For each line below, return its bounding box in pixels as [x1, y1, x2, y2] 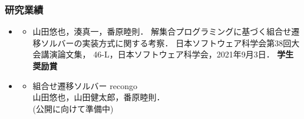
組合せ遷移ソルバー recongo [32, 79, 137, 91]
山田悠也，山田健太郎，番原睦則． [32, 91, 165, 103]
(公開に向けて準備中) [32, 102, 114, 114]
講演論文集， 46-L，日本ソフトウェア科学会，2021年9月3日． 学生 [41, 48, 294, 60]
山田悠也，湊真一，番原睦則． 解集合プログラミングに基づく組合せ [32, 25, 292, 38]
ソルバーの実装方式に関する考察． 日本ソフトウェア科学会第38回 [41, 36, 292, 49]
